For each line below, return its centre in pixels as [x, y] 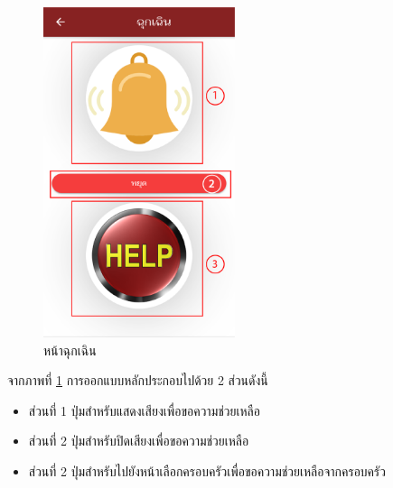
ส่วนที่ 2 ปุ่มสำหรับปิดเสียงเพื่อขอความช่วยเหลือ [139, 441]
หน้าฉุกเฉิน [70, 350]
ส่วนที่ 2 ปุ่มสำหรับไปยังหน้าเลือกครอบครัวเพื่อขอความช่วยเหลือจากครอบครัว [207, 471]
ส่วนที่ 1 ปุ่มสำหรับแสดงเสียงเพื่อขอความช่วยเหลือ [144, 410]
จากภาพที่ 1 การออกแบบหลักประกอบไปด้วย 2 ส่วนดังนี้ [138, 380]
